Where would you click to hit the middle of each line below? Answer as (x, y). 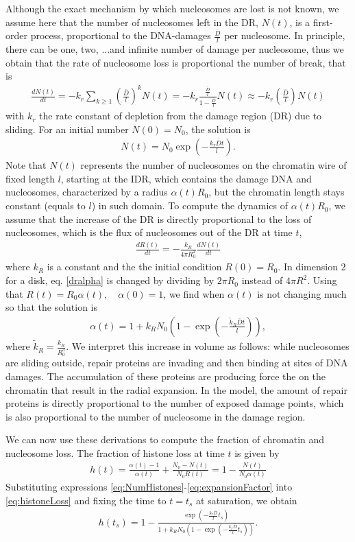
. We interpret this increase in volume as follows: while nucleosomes (208, 346)
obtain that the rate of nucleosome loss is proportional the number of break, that (176, 62)
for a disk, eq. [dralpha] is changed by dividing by (110, 280)
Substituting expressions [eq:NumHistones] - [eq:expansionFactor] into (149, 487)
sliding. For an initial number (67, 129)
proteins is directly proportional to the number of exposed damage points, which (175, 403)
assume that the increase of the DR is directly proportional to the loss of (159, 219)
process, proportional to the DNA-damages (121, 35)
